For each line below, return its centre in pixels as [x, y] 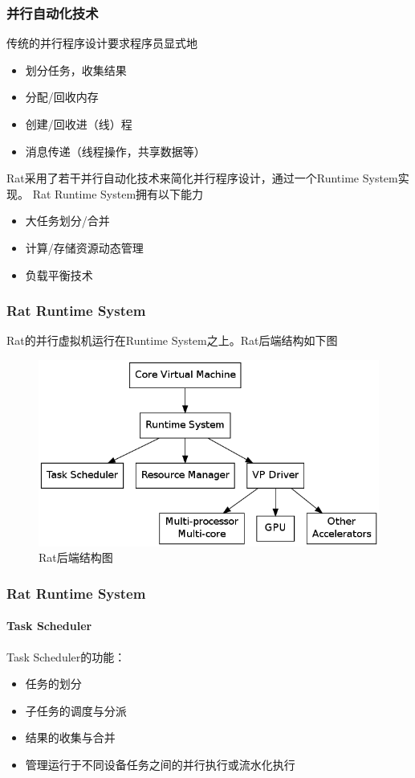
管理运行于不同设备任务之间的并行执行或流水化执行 [160, 764]
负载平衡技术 [59, 274]
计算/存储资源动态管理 [84, 247]
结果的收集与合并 [70, 737]
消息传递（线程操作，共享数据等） [115, 151]
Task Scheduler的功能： [66, 656]
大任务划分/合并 [67, 221]
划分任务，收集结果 [76, 70]
